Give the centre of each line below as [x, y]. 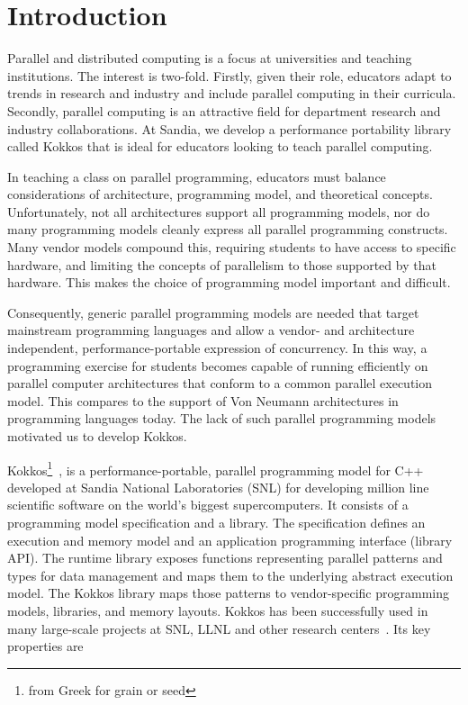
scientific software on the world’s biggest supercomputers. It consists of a [208, 505]
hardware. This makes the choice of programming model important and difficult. [229, 282]
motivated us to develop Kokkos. [97, 436]
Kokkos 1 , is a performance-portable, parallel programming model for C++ [216, 468]
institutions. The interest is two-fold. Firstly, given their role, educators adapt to [229, 75]
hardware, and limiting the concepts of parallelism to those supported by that [222, 264]
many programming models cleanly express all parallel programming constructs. [228, 229]
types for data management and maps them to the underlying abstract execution [230, 575]
